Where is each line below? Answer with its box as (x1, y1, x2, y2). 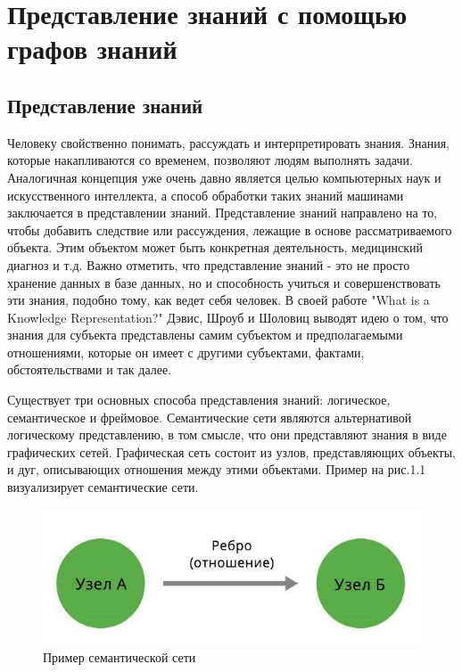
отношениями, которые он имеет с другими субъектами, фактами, (7, 342, 365, 361)
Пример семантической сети (43, 648, 196, 667)
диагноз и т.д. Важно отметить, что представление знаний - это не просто (7, 255, 410, 274)
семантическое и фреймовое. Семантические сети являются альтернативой (7, 407, 412, 426)
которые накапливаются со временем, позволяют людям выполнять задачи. (7, 151, 413, 169)
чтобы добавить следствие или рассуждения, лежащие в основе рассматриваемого (7, 220, 452, 239)
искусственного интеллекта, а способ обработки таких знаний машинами (7, 185, 404, 204)
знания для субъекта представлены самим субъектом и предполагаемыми (7, 325, 403, 344)
